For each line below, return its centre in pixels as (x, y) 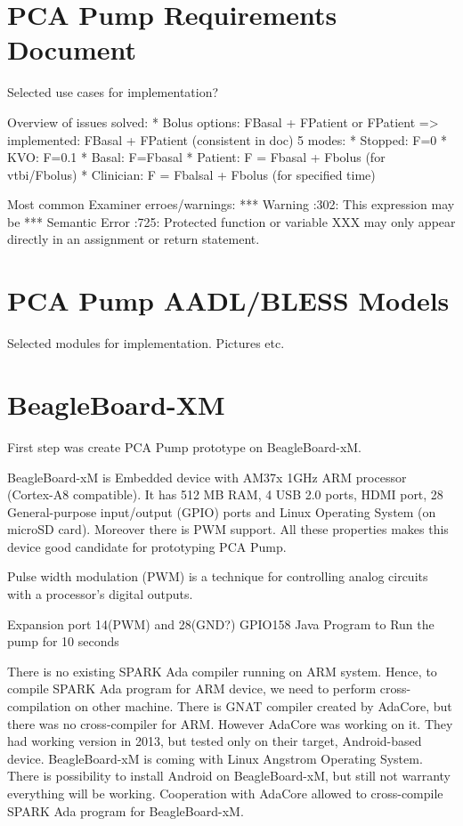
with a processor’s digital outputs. (100, 594)
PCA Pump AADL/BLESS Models (228, 300)
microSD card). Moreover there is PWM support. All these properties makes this (228, 529)
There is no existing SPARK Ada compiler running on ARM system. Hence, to (222, 671)
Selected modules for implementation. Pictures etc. (146, 343)
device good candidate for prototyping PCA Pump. (147, 546)
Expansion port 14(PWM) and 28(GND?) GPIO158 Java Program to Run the (221, 624)
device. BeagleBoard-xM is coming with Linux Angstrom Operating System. (215, 758)
